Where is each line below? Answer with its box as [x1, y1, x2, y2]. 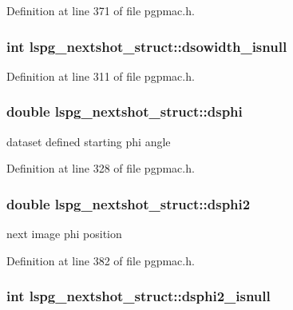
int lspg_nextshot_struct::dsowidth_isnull [6, 36, 287, 56]
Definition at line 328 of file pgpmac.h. [6, 160, 195, 177]
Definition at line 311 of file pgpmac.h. [6, 67, 195, 84]
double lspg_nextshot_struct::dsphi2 [6, 193, 251, 213]
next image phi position [6, 225, 122, 242]
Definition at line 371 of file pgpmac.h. [6, 2, 195, 18]
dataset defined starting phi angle [6, 133, 171, 149]
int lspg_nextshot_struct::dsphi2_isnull [6, 286, 271, 306]
